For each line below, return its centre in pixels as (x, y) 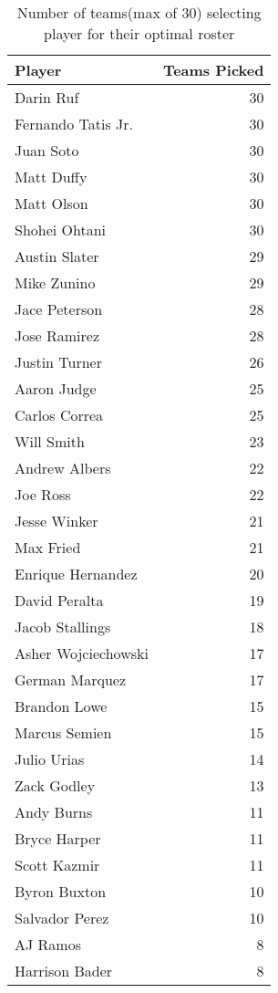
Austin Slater (57, 256)
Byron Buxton (61, 891)
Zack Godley (55, 785)
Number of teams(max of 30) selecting (139, 12)
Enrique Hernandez (76, 574)
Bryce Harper (58, 838)
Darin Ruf (47, 97)
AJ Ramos (48, 944)
